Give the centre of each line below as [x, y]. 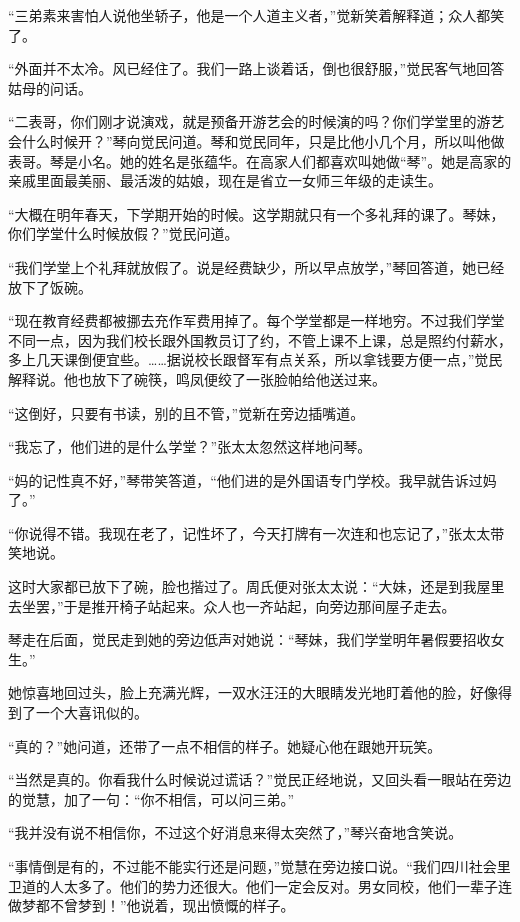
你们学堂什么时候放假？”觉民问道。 [123, 233]
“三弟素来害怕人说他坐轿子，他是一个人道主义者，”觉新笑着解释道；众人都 [249, 15]
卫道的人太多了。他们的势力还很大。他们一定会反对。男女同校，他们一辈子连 [260, 885]
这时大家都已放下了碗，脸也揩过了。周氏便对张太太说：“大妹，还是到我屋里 [256, 586]
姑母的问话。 [50, 87]
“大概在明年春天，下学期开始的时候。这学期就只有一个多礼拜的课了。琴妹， [256, 213]
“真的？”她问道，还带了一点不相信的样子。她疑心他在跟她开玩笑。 [225, 745]
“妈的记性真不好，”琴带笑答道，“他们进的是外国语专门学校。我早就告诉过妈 [252, 479]
